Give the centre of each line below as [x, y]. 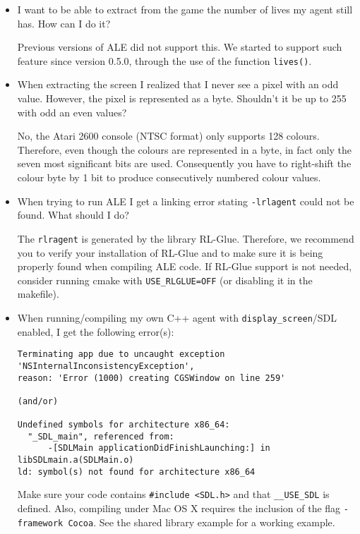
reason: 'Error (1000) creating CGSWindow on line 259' [151, 378]
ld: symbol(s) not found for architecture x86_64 [136, 472]
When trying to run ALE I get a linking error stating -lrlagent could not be [186, 201]
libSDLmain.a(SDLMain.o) [76, 460]
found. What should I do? [73, 215]
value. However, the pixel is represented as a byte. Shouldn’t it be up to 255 [182, 98]
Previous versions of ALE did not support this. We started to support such [180, 47]
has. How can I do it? [64, 23]
